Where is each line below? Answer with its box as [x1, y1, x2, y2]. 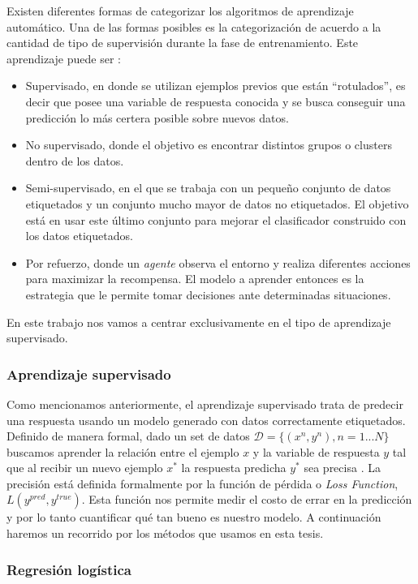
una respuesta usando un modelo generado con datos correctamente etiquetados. [6, 411, 406, 428]
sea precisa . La [304, 459, 381, 476]
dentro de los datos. [25, 152, 124, 169]
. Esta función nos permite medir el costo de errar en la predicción [81, 491, 412, 508]
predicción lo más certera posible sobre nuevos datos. [25, 109, 289, 126]
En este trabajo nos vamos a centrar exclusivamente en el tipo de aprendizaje [6, 313, 391, 330]
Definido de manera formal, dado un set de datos [6, 427, 250, 444]
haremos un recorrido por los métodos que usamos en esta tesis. [6, 525, 324, 542]
